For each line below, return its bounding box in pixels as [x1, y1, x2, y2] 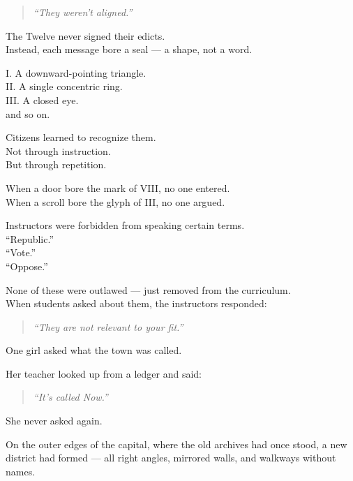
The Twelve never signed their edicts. [6, 28, 165, 43]
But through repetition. [6, 157, 107, 172]
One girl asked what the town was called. [6, 343, 182, 357]
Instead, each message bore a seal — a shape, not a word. [6, 42, 253, 57]
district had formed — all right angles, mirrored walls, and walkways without [6, 450, 336, 465]
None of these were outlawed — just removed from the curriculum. [6, 282, 291, 297]
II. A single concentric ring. [6, 79, 123, 94]
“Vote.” [6, 245, 36, 260]
